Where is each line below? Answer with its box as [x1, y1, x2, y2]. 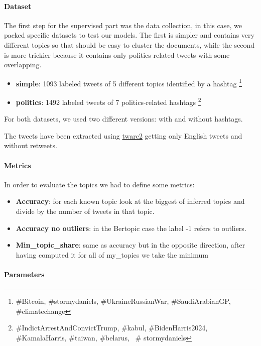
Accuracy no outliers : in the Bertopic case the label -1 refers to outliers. [16, 222, 246, 233]
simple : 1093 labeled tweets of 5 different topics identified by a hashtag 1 [16, 76, 242, 88]
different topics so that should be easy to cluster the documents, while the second [4, 39, 255, 50]
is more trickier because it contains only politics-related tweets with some [4, 49, 230, 60]
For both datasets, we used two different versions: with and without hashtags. [4, 113, 243, 124]
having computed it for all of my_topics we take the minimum [16, 249, 208, 260]
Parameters [4, 269, 45, 279]
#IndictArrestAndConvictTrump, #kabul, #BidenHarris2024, [16, 322, 208, 333]
